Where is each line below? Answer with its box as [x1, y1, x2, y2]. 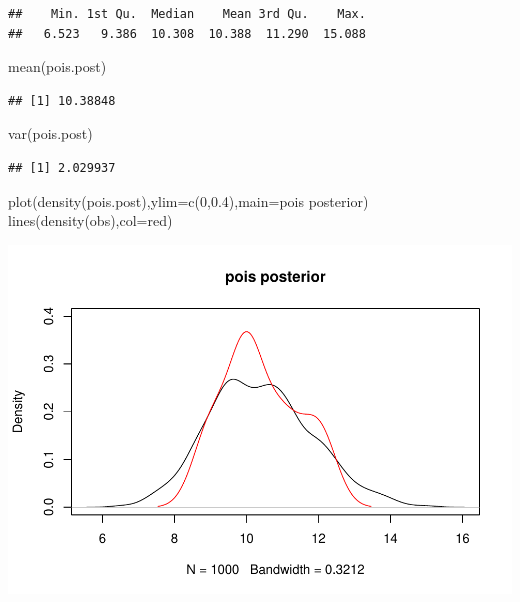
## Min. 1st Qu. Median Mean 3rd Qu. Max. [8, 7, 366, 21]
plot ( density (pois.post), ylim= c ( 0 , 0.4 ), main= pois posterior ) [8, 190, 369, 211]
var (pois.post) [8, 123, 93, 144]
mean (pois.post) [8, 56, 107, 77]
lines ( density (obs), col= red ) [8, 210, 173, 231]
